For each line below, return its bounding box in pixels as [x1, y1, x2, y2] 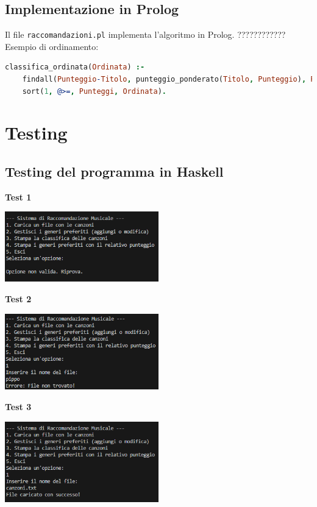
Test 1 [5, 190, 32, 203]
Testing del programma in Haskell [5, 162, 224, 180]
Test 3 [5, 400, 32, 413]
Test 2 [5, 292, 32, 305]
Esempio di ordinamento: [5, 40, 99, 52]
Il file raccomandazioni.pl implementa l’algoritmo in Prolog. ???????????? [5, 28, 286, 41]
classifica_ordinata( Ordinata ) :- [5, 63, 145, 72]
